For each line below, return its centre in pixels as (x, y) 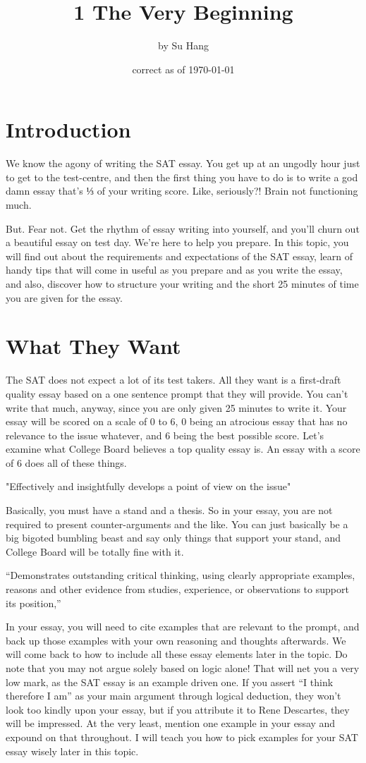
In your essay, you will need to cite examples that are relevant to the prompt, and (183, 627)
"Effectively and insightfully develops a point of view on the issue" (148, 486)
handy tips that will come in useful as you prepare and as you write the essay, (174, 270)
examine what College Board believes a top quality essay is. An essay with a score (183, 449)
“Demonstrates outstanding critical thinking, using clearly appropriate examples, (181, 575)
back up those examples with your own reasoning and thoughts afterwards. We (176, 640)
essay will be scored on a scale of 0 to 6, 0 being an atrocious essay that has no (177, 421)
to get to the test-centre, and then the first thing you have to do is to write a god (182, 177)
